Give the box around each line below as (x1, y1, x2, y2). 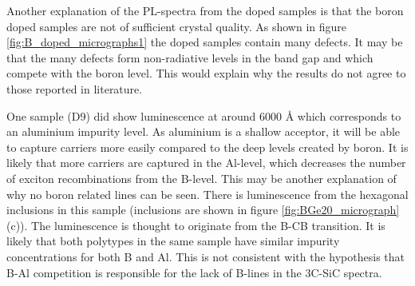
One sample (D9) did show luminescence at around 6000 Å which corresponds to (6, 107, 401, 124)
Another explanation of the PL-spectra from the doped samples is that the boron (6, 2, 404, 18)
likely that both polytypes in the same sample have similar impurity (6, 232, 340, 249)
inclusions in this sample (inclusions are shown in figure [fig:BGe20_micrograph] (6, 201, 400, 218)
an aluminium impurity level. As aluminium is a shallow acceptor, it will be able (6, 123, 401, 140)
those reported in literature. (6, 80, 143, 97)
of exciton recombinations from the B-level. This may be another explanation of (6, 169, 397, 186)
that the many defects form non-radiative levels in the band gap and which (6, 49, 373, 66)
